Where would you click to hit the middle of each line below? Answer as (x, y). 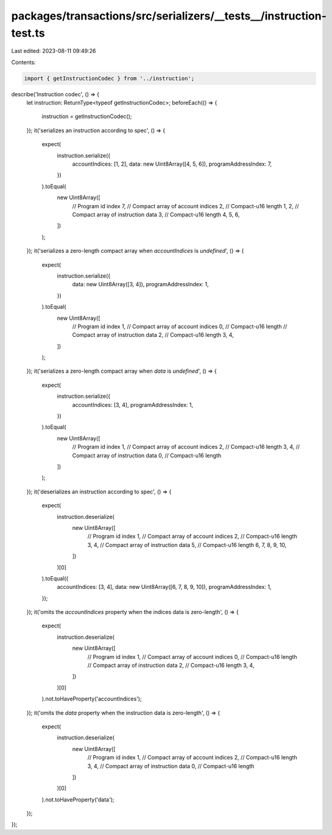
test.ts (28, 33)
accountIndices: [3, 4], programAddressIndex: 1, (132, 404)
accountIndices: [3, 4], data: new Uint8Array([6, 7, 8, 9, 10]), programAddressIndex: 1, (164, 587)
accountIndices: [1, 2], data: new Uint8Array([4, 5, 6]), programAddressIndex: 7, (172, 164)
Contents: (23, 62)
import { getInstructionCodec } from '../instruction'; (109, 78)
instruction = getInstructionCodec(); (87, 116)
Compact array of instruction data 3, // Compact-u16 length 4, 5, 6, (156, 214)
